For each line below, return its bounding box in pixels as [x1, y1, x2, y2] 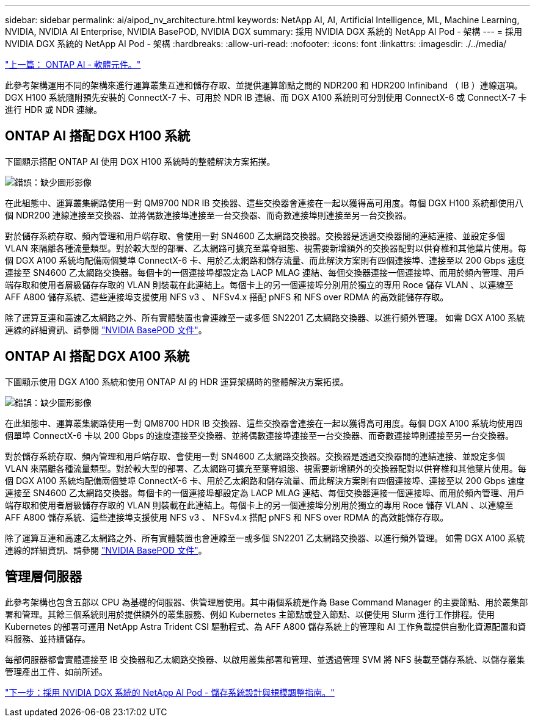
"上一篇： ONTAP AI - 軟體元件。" [5, 59, 141, 70]
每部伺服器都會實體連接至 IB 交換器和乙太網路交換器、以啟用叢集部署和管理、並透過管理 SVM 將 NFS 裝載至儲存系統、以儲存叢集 [5, 654, 525, 665]
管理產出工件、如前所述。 [5, 666, 107, 677]
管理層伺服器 [5, 569, 82, 585]
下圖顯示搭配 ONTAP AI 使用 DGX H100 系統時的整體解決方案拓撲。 [5, 156, 275, 167]
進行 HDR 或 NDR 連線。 [5, 104, 102, 115]
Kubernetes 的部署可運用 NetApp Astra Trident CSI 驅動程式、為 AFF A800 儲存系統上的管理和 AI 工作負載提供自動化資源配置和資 [5, 621, 526, 632]
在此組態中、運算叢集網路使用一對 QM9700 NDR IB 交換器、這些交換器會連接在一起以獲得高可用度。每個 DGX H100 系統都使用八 [5, 197, 524, 208]
